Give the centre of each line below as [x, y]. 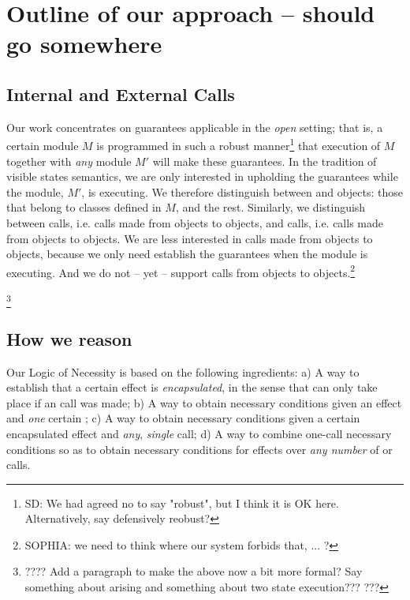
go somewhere [84, 44]
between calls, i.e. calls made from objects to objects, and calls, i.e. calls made [195, 222]
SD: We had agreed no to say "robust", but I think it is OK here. [182, 502]
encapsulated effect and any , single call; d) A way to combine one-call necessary [199, 433]
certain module [43, 146]
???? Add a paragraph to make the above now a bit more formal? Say [194, 571]
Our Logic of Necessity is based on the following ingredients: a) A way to [183, 371]
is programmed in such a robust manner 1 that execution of [239, 144]
